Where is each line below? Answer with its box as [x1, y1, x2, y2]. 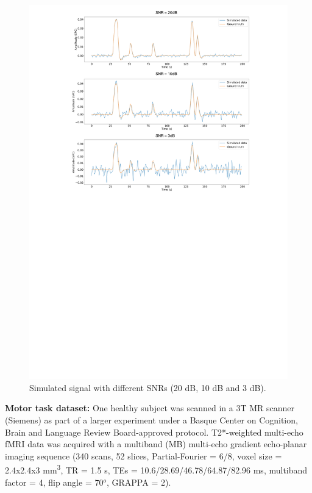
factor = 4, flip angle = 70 [5, 475, 104, 488]
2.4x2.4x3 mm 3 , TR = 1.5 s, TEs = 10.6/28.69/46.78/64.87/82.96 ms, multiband [5, 462, 308, 477]
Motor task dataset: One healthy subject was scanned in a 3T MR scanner [5, 401, 294, 414]
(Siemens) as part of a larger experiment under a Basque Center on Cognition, [5, 414, 298, 426]
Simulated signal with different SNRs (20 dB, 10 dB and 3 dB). [29, 381, 266, 394]
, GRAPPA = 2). [106, 475, 171, 488]
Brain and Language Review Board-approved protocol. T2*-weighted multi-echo [5, 425, 303, 438]
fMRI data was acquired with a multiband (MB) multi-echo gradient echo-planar [5, 437, 307, 450]
